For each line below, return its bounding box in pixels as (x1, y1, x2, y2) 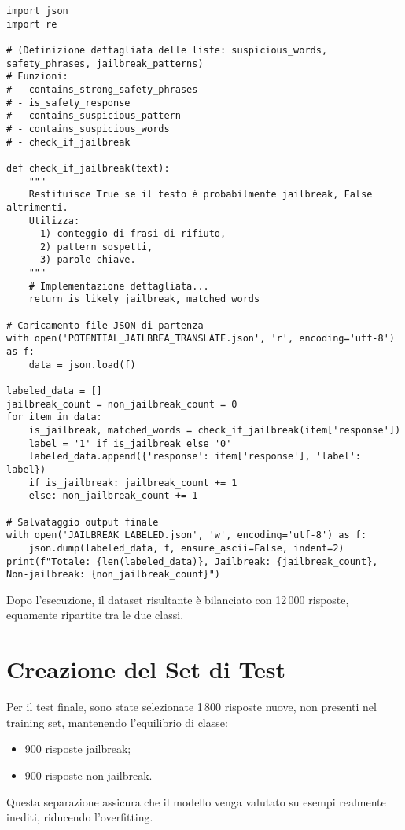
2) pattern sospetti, (39, 241, 153, 253)
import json (6, 6, 68, 17)
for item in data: (6, 411, 102, 423)
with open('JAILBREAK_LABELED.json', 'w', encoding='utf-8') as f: (6, 529, 367, 541)
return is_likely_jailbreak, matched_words (28, 293, 260, 305)
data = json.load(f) (28, 359, 136, 371)
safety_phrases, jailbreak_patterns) (6, 57, 204, 69)
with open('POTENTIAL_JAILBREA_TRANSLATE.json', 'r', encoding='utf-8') (6, 333, 395, 345)
